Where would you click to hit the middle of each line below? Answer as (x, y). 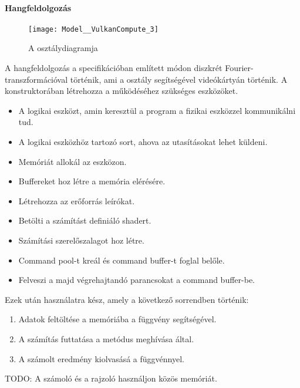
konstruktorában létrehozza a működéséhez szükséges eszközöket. (122, 91)
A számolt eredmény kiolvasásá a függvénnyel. (101, 358)
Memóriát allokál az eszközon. (73, 161)
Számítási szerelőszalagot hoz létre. (81, 240)
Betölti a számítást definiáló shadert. (85, 220)
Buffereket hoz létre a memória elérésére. (92, 181)
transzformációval (36, 79)
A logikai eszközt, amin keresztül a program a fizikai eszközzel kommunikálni (157, 110)
